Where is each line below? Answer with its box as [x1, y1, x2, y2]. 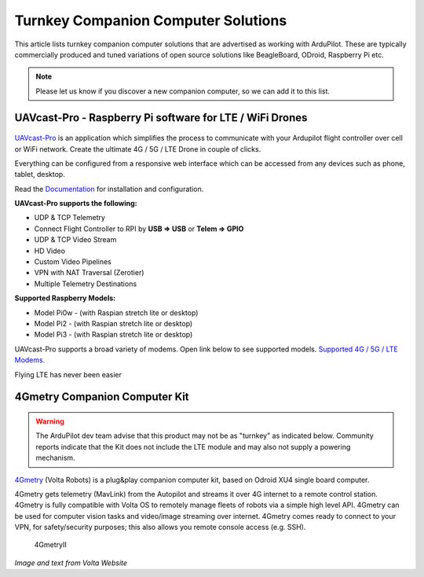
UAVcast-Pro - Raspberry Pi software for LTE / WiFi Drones [14, 111, 308, 124]
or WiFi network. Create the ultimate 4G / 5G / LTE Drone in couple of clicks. [14, 144, 261, 153]
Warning [35, 417, 64, 426]
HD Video [34, 246, 66, 255]
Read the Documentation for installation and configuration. [14, 184, 204, 193]
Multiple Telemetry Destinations [34, 279, 137, 288]
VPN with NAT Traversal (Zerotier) [34, 268, 144, 277]
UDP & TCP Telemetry [34, 213, 106, 222]
